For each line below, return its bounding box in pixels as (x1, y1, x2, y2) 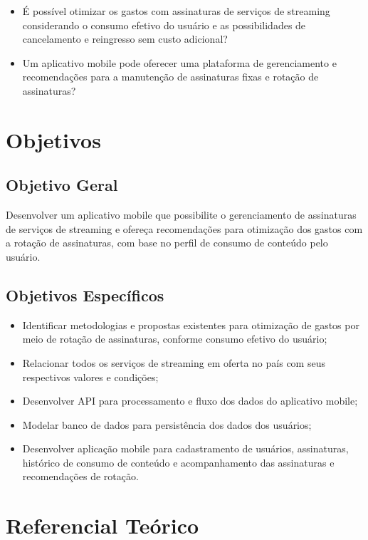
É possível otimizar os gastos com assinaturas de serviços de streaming (22, 4, 330, 18)
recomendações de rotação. (22, 469, 139, 484)
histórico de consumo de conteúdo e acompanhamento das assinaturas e (22, 455, 335, 469)
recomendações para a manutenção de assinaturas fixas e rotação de (22, 69, 319, 84)
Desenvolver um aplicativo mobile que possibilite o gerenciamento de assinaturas (6, 207, 357, 222)
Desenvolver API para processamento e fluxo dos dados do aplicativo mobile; (22, 393, 358, 408)
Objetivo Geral (6, 174, 118, 196)
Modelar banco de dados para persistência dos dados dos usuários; (22, 417, 312, 432)
